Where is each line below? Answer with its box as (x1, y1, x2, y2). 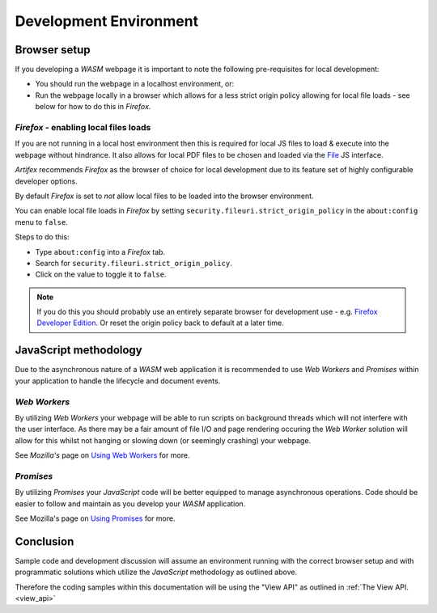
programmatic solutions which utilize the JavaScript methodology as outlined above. (15, 567, 298, 577)
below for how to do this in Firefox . (35, 102, 151, 112)
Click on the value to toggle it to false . (35, 269, 167, 279)
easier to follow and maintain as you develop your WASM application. (15, 498, 246, 509)
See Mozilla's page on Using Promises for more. (15, 514, 176, 523)
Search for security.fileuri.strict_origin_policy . (35, 258, 232, 268)
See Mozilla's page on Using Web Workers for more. (15, 450, 190, 460)
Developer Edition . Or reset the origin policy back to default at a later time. (36, 318, 284, 328)
